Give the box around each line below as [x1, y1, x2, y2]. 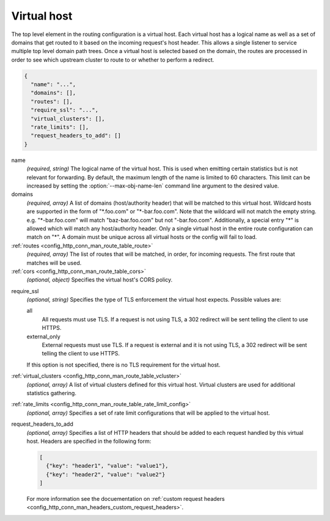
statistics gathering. [26, 389, 76, 396]
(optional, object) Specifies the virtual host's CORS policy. [26, 276, 173, 283]
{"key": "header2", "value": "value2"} [46, 471, 166, 478]
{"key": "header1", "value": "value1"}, [46, 462, 169, 470]
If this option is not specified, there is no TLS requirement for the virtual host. [26, 361, 221, 368]
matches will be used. [26, 259, 82, 266]
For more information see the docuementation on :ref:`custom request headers [26, 495, 226, 503]
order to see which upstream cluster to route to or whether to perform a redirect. [11, 56, 215, 64]
